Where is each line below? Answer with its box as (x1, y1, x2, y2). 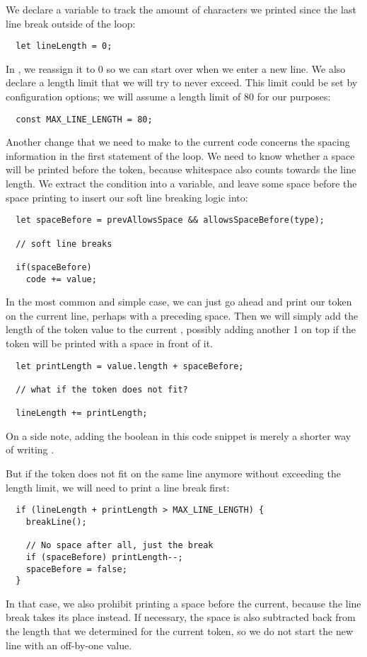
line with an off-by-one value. (6, 637, 132, 652)
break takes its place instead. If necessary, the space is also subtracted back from (6, 610, 356, 624)
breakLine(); (25, 516, 87, 527)
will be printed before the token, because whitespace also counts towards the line (6, 162, 356, 177)
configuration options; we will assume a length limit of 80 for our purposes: (6, 89, 331, 104)
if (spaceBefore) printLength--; (25, 552, 183, 562)
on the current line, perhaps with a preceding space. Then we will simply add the (6, 308, 359, 322)
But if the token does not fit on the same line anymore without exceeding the (6, 466, 342, 481)
